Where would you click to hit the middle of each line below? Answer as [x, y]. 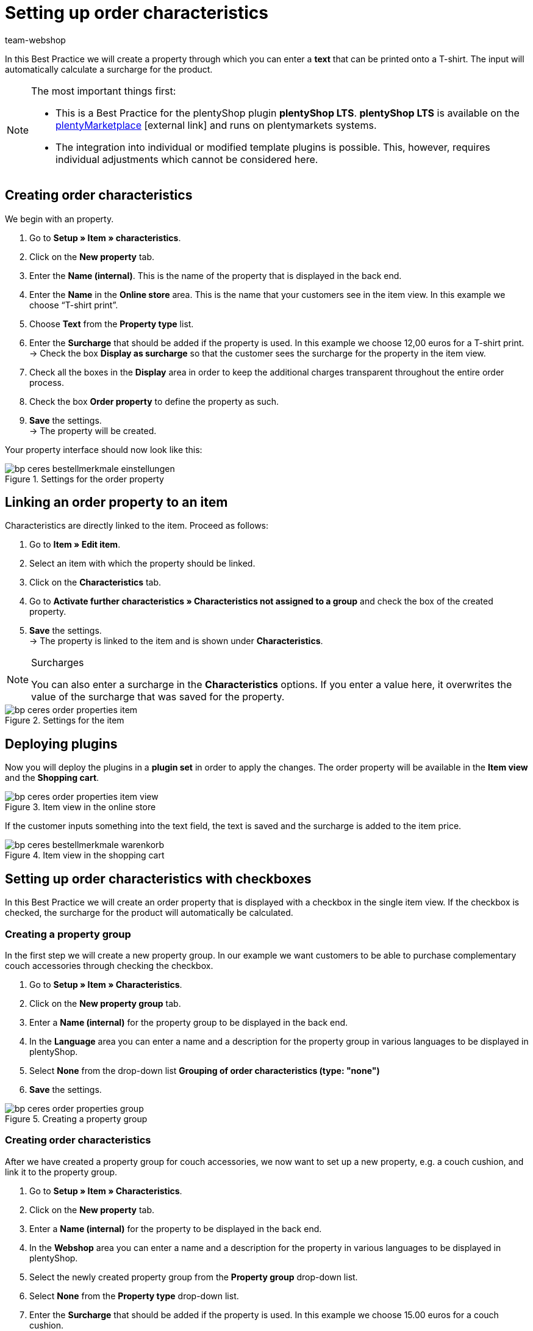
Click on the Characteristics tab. [95, 582]
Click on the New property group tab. [105, 1003]
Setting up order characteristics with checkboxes [158, 879]
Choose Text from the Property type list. [112, 324]
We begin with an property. [59, 219]
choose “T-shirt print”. [74, 305]
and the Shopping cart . [52, 778]
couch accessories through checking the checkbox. [109, 965]
